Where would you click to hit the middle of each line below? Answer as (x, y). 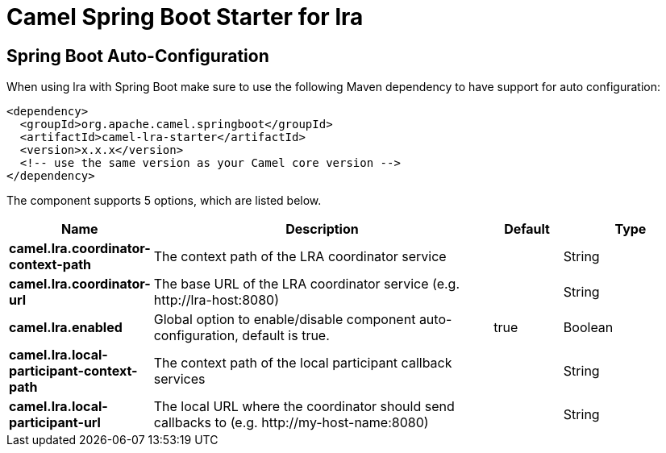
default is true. (286, 336)
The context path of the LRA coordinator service (300, 257)
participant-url (55, 423)
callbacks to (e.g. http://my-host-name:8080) (291, 423)
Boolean (588, 328)
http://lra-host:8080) (216, 300)
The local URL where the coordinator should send (304, 407)
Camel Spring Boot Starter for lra (185, 17)
